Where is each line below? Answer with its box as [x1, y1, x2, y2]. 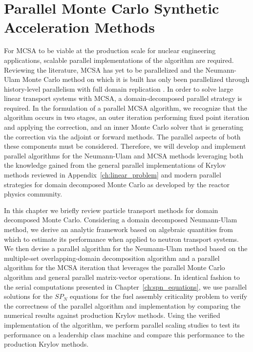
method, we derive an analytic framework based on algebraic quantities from [4, 224, 233, 234]
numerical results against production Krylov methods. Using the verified [4, 310, 220, 320]
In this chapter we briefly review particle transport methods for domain [4, 205, 218, 215]
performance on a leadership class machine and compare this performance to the [4, 329, 245, 339]
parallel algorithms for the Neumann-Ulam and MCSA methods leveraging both [4, 150, 243, 160]
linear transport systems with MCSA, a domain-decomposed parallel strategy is [4, 93, 242, 103]
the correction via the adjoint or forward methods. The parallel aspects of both [4, 131, 241, 141]
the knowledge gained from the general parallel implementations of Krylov [4, 160, 226, 170]
